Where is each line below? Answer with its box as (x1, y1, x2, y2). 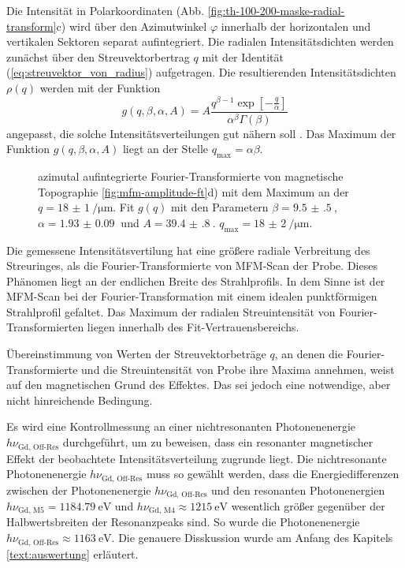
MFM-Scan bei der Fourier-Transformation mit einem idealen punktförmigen (6, 288, 377, 305)
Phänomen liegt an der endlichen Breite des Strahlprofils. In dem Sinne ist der (6, 272, 385, 289)
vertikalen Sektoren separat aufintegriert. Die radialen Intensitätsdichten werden (6, 33, 394, 50)
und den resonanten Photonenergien (211, 481, 385, 498)
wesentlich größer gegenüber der (231, 498, 385, 514)
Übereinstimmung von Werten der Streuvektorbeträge (6, 346, 266, 362)
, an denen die (274, 346, 343, 362)
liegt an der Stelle (122, 140, 209, 157)
